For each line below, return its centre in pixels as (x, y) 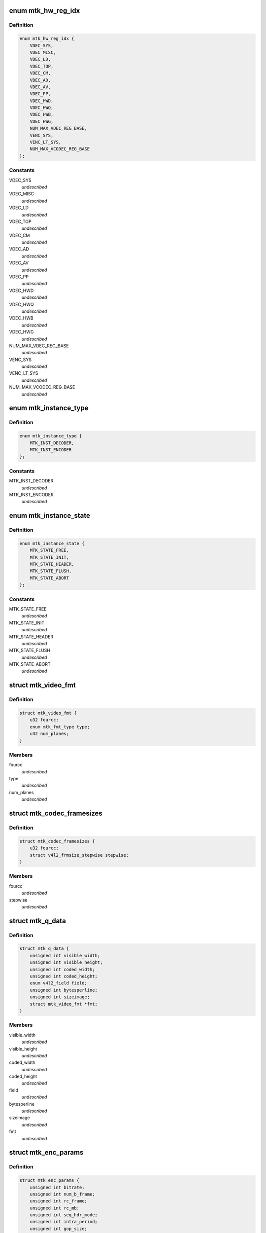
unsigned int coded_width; (63, 969)
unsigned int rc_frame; (58, 1201)
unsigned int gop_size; (58, 1229)
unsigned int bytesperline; (64, 990)
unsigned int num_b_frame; (63, 1194)
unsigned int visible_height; (66, 962)
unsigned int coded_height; (64, 976)
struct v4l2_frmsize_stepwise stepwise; (79, 855)
